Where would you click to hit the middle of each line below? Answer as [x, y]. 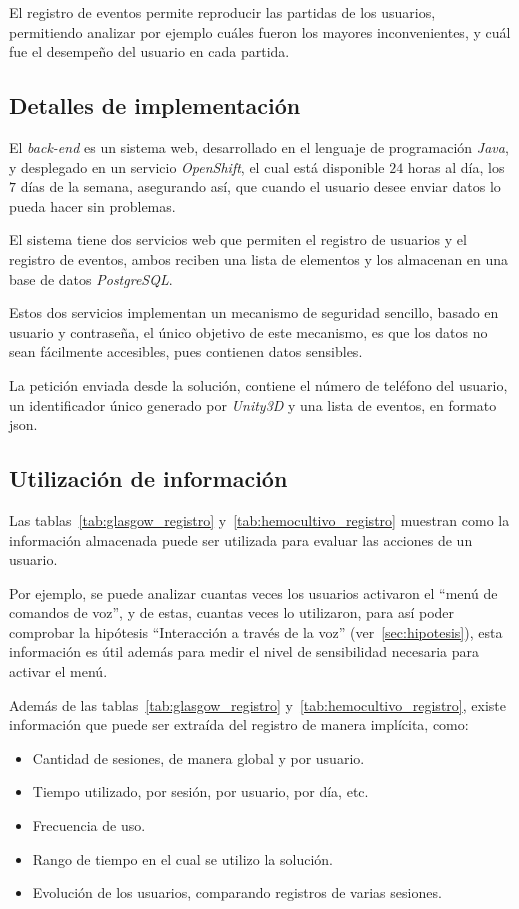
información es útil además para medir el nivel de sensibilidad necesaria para [244, 651]
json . [23, 424]
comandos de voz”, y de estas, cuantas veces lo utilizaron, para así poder [232, 612]
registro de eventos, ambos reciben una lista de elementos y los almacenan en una [259, 258]
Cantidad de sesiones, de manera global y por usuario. [198, 757]
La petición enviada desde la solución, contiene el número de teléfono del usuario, [258, 384]
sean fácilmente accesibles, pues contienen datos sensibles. [186, 351]
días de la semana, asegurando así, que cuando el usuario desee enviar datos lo [260, 186]
